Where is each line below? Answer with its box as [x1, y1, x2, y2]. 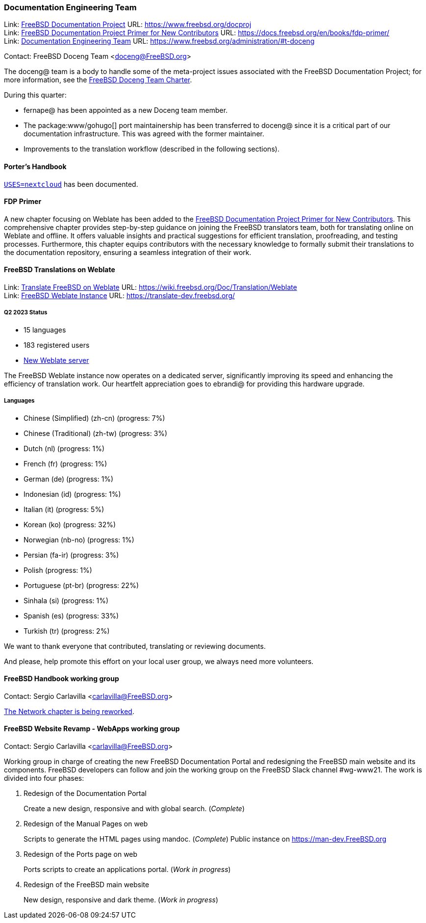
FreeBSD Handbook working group [4, 674, 119, 683]
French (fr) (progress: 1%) [24, 459, 107, 468]
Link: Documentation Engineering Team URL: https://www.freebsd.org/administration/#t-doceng [4, 37, 315, 46]
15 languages [24, 325, 66, 334]
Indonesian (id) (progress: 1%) [24, 489, 121, 498]
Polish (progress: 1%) [24, 565, 92, 574]
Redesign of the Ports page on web [24, 850, 138, 859]
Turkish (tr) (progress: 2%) [24, 626, 110, 635]
